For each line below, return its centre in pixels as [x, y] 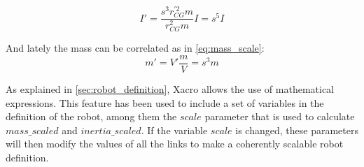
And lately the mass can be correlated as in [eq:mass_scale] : [135, 48]
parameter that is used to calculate [280, 116]
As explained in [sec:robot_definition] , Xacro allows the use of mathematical [170, 89]
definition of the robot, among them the [91, 116]
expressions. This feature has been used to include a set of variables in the [165, 102]
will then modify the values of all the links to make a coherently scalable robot [175, 144]
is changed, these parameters [297, 130]
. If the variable [174, 130]
